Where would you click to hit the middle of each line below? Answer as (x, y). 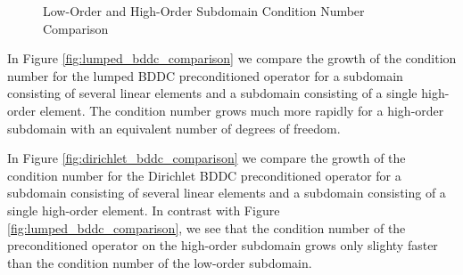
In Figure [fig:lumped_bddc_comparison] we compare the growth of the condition (232, 58)
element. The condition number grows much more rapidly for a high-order (242, 110)
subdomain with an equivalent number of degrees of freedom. (174, 128)
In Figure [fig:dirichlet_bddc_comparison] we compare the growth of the (207, 158)
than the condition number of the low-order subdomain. (160, 262)
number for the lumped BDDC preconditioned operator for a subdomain (205, 75)
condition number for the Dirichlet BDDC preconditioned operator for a (204, 175)
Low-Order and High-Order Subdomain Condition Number (204, 11)
